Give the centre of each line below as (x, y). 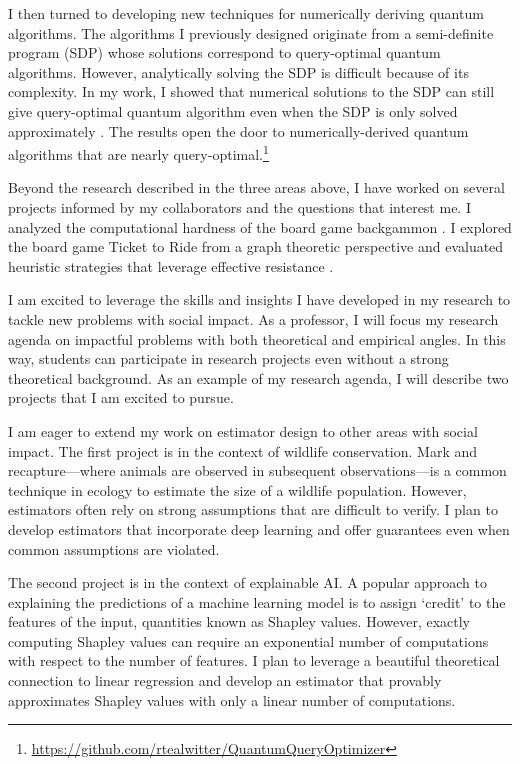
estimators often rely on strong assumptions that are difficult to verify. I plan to (253, 509)
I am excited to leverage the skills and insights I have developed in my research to (259, 299)
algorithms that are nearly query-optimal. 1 (138, 152)
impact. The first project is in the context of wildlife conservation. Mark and (243, 450)
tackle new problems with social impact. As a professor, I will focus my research (253, 318)
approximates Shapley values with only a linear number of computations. (232, 699)
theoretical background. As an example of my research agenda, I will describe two (258, 377)
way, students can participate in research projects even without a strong (228, 358)
